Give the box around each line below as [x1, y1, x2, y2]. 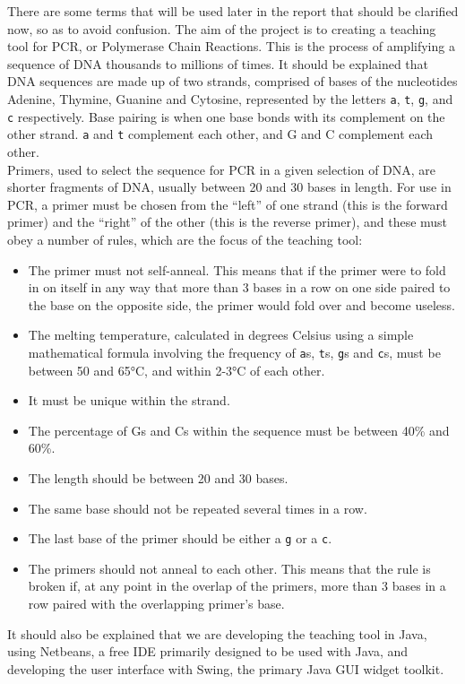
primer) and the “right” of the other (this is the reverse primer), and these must [7, 212, 448, 231]
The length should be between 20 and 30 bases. [28, 468, 288, 487]
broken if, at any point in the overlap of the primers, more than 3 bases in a [28, 576, 446, 595]
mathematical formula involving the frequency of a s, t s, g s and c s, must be [28, 342, 441, 361]
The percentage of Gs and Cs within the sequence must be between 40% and [28, 420, 450, 439]
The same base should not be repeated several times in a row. [28, 498, 367, 517]
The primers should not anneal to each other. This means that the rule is [28, 558, 431, 577]
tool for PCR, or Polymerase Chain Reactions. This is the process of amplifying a [7, 37, 455, 56]
